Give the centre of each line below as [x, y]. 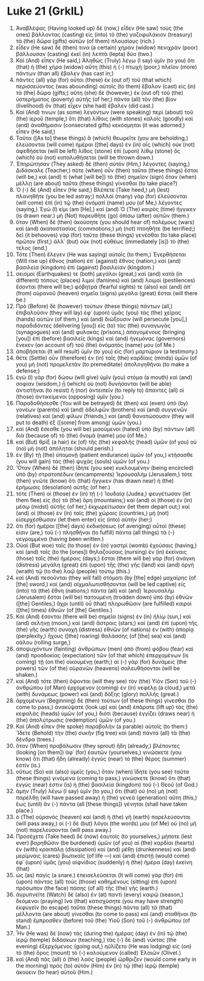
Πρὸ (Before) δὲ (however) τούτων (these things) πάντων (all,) [94, 306]
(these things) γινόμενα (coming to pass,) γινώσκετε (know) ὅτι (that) [103, 778]
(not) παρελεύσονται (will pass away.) [63, 829]
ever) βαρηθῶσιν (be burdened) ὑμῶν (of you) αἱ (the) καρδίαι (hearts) [105, 843]
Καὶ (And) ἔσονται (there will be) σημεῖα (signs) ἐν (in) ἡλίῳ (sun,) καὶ [103, 616]
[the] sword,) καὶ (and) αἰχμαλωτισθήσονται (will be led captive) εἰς [100, 584]
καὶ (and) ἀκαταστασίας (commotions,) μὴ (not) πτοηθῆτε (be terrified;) [106, 228]
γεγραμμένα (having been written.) [60, 539]
